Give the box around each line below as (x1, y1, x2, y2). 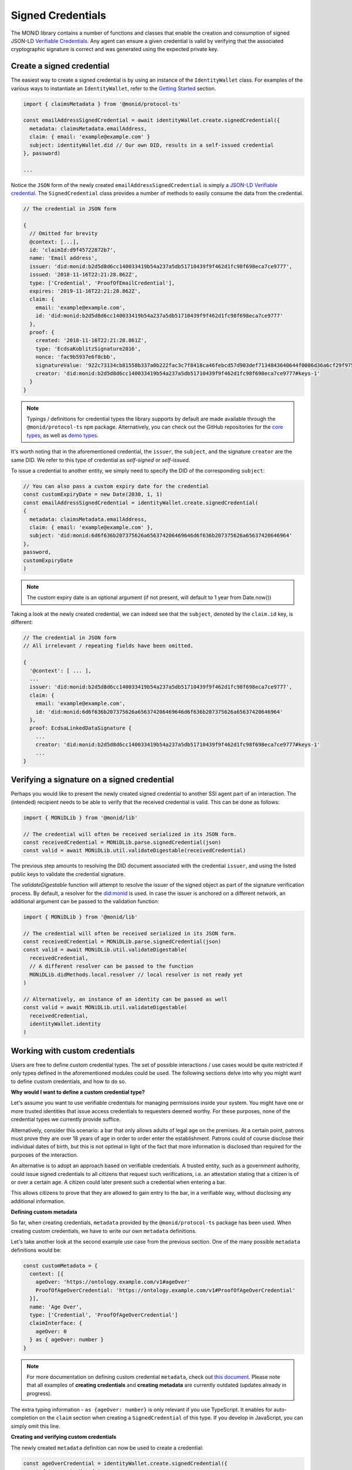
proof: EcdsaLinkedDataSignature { (29, 725, 132, 731)
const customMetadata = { (23, 1262, 98, 1269)
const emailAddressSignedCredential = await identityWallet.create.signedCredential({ (23, 117, 280, 123)
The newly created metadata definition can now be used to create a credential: (11, 1444, 204, 1451)
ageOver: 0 (35, 1328, 67, 1335)
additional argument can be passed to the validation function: (11, 897, 160, 905)
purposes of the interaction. (11, 1151, 79, 1158)
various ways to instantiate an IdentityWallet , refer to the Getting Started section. (11, 85, 216, 92)
